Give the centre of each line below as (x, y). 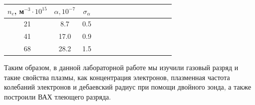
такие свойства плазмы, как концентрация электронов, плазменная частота (117, 77)
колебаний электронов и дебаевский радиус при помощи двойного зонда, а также (128, 87)
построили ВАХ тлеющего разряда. (58, 96)
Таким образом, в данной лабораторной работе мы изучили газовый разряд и (121, 67)
